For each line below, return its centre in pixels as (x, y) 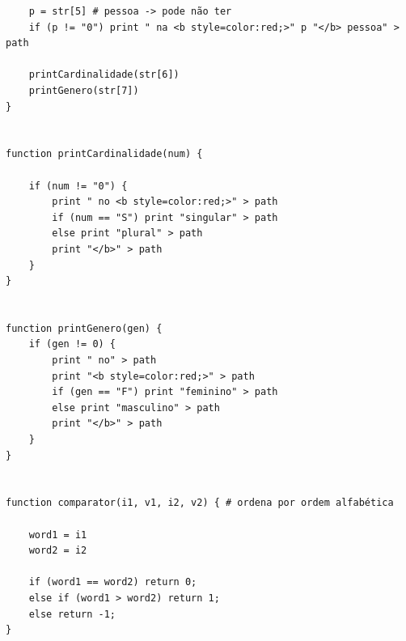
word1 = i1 (58, 535)
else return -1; (72, 614)
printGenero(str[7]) (84, 90)
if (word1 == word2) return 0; (113, 582)
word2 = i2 (58, 551)
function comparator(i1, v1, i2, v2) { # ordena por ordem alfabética (200, 503)
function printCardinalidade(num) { (104, 154)
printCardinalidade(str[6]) (104, 75)
